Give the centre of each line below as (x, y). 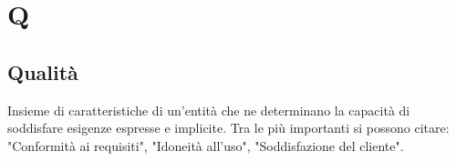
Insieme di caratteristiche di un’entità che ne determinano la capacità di (209, 110)
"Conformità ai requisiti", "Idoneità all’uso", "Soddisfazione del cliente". (206, 145)
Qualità (43, 71)
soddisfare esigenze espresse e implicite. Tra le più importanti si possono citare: (228, 128)
